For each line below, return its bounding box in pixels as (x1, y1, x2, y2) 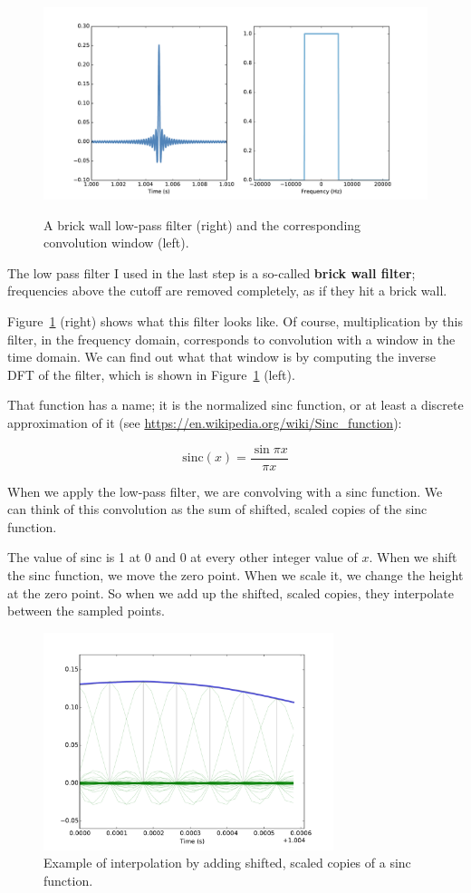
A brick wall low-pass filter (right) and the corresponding (43, 215, 361, 234)
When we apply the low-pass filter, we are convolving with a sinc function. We (7, 481, 443, 500)
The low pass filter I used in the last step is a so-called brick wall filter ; (7, 263, 416, 282)
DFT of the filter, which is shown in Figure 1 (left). (7, 364, 295, 383)
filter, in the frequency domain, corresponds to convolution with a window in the (7, 329, 456, 348)
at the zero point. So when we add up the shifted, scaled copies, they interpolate (7, 583, 455, 602)
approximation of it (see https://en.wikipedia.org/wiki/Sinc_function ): (7, 413, 402, 432)
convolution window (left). (43, 233, 189, 252)
